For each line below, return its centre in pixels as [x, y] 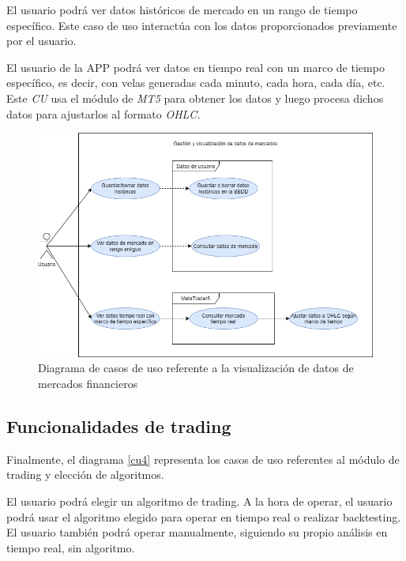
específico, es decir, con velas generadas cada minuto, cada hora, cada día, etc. [196, 83]
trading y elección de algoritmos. [85, 474]
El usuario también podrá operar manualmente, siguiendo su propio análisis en [197, 532]
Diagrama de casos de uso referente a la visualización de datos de [196, 368]
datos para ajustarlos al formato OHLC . [103, 113]
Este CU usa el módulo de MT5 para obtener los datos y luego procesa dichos [195, 98]
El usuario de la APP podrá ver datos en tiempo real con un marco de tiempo [195, 67]
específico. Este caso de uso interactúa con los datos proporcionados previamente [202, 25]
